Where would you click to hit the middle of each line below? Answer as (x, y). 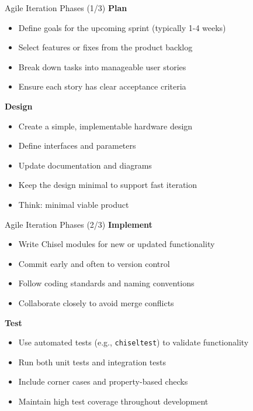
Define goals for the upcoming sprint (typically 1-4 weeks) (122, 27)
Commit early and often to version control (94, 263)
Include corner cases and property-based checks (103, 381)
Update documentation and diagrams (85, 165)
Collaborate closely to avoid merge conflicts (96, 302)
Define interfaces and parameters (77, 145)
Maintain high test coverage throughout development (113, 401)
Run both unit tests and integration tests (92, 362)
